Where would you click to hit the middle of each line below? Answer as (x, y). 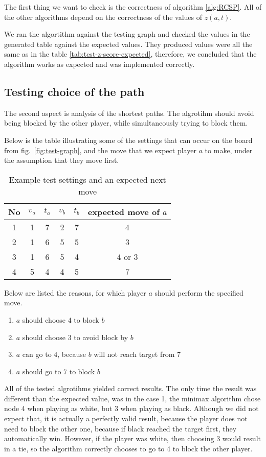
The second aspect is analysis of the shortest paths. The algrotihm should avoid (129, 113)
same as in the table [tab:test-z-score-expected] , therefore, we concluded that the (130, 54)
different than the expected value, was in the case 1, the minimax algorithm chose (132, 398)
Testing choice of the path (74, 91)
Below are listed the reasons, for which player (75, 292)
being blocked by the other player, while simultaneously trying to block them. (126, 123)
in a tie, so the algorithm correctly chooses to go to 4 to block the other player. (128, 448)
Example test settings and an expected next (87, 179)
